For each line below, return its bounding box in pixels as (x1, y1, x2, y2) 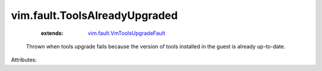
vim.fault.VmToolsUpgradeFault (88, 30, 166, 37)
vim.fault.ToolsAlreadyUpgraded (11, 9, 178, 22)
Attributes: (11, 56, 37, 63)
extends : (41, 30, 64, 37)
